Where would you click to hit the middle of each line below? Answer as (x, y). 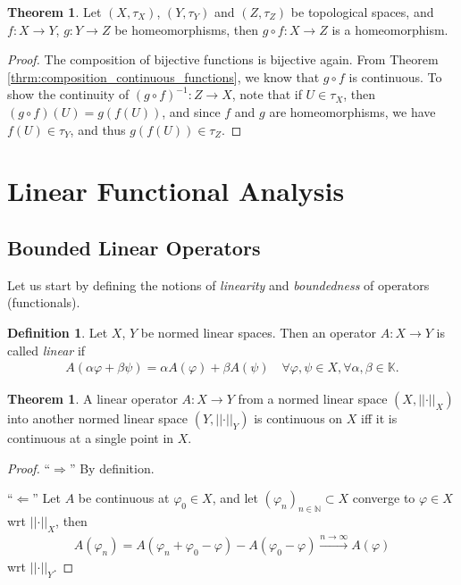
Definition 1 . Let (58, 332)
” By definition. (112, 468)
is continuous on (298, 418)
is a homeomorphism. (390, 29)
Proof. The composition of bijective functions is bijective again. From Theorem (223, 59)
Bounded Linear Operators (134, 247)
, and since (191, 111)
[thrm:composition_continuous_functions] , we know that (163, 76)
